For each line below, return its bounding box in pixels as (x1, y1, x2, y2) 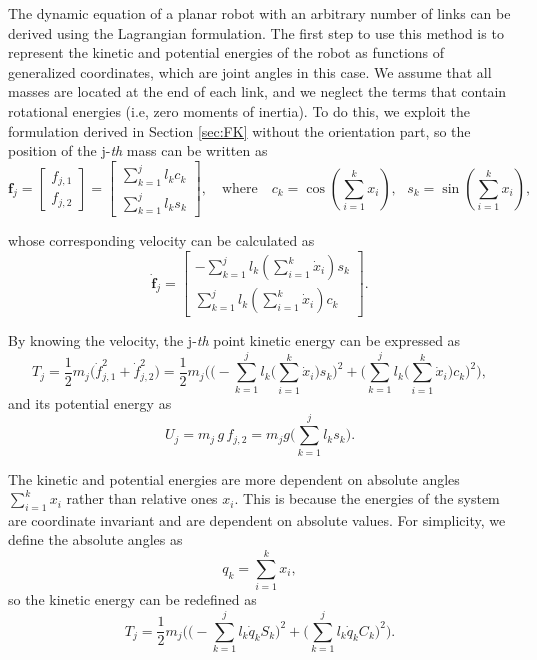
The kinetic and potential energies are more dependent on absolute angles (8, 468, 460, 489)
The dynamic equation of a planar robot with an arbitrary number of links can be (8, 3, 511, 23)
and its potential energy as (8, 392, 172, 413)
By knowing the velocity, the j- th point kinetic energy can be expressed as (8, 330, 461, 351)
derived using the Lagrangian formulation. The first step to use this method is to (8, 22, 504, 43)
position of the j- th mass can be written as (8, 140, 268, 161)
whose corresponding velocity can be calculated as (8, 230, 315, 251)
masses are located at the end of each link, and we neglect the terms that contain (8, 81, 507, 102)
